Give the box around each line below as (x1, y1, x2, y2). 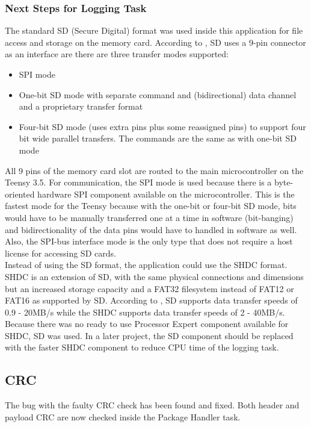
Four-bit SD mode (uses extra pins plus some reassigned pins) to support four (19, 120, 306, 132)
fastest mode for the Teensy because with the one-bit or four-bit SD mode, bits (5, 199, 297, 212)
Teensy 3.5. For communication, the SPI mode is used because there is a (5, 176, 272, 189)
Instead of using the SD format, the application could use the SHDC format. (5, 258, 288, 271)
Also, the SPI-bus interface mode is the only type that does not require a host (5, 235, 293, 248)
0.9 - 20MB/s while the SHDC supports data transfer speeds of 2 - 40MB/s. (5, 305, 285, 318)
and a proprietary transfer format (19, 100, 143, 113)
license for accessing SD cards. (5, 246, 116, 259)
